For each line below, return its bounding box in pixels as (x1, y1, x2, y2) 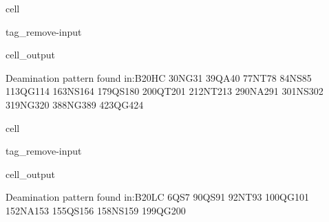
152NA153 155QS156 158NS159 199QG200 (6, 203, 186, 217)
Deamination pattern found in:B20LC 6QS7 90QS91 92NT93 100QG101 (6, 190, 309, 204)
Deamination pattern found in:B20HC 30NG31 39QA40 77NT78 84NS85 (6, 70, 312, 85)
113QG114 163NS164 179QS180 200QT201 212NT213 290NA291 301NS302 (6, 84, 323, 98)
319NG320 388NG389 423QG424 (6, 97, 144, 111)
